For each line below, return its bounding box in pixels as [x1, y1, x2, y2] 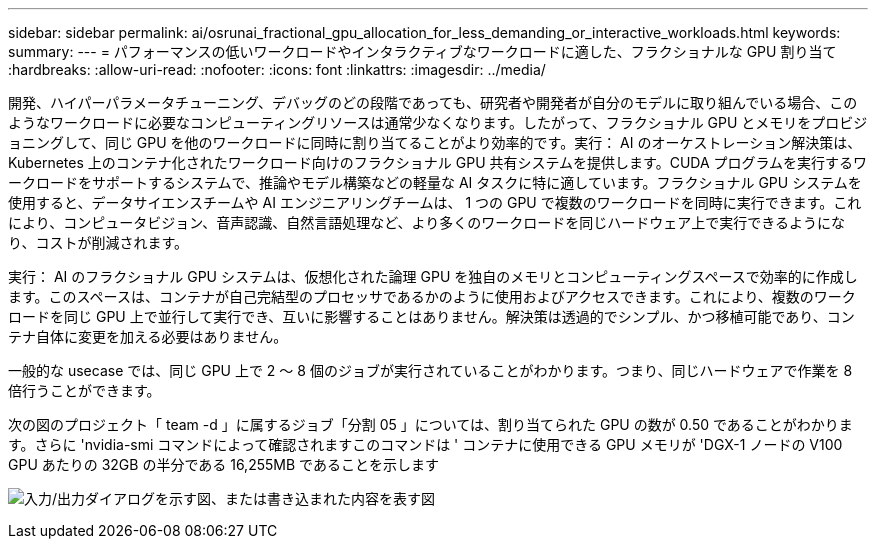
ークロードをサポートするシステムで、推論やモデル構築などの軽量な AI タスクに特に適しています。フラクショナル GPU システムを [8, 174, 862, 191]
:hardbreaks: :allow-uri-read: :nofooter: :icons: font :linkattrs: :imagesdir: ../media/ [8, 61, 546, 78]
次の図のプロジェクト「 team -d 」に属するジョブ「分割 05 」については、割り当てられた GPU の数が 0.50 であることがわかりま [8, 416, 853, 433]
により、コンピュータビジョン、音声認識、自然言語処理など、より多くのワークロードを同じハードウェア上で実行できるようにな [8, 214, 846, 231]
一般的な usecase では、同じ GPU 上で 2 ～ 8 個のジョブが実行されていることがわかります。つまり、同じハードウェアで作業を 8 [8, 362, 853, 379]
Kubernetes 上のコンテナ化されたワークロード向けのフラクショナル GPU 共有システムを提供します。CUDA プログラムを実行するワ [8, 154, 868, 171]
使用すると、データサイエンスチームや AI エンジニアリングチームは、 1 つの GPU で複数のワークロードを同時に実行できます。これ [8, 194, 862, 211]
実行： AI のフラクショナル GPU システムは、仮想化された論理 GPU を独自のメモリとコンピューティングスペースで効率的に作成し [8, 268, 858, 285]
